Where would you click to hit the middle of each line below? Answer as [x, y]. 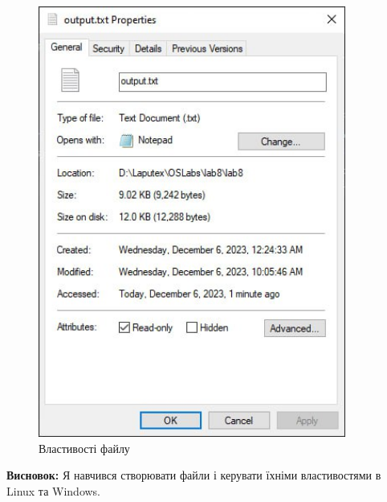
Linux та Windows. [54, 490]
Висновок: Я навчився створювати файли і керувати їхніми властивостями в [194, 475]
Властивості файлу [84, 448]
